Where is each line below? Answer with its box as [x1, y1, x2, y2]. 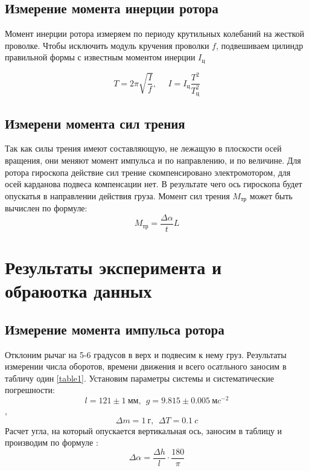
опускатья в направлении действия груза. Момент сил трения [5, 189, 230, 202]
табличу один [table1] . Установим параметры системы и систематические [5, 371, 275, 384]
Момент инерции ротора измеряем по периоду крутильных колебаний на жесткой [5, 27, 305, 40]
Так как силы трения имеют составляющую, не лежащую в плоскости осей [5, 142, 282, 155]
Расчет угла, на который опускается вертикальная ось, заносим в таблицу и [5, 424, 282, 437]
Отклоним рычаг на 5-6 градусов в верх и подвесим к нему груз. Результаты [5, 348, 287, 360]
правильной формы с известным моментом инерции [5, 51, 196, 63]
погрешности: [5, 383, 55, 396]
